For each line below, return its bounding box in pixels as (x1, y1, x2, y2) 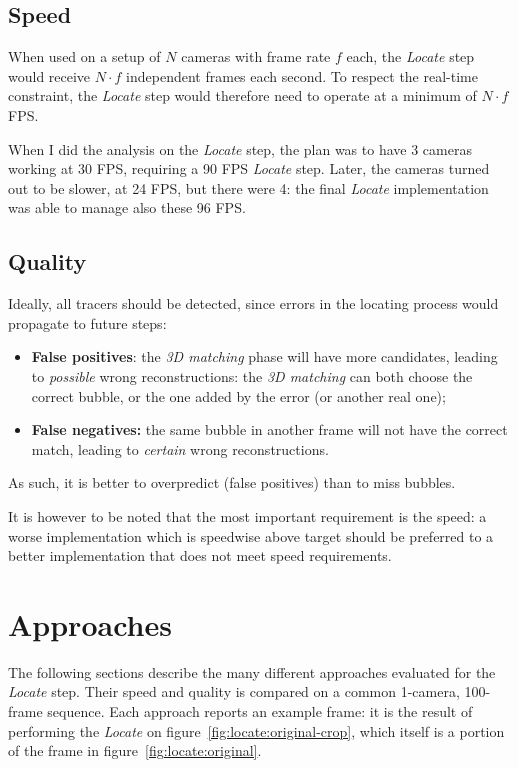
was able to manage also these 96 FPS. (8, 197, 246, 218)
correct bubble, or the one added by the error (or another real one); (31, 385, 446, 406)
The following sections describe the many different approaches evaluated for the (8, 661, 496, 682)
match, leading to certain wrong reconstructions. (31, 438, 329, 459)
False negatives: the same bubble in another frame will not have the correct (31, 419, 508, 440)
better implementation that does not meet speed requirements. (8, 545, 392, 566)
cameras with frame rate (181, 46, 331, 67)
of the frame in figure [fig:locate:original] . (8, 740, 262, 761)
